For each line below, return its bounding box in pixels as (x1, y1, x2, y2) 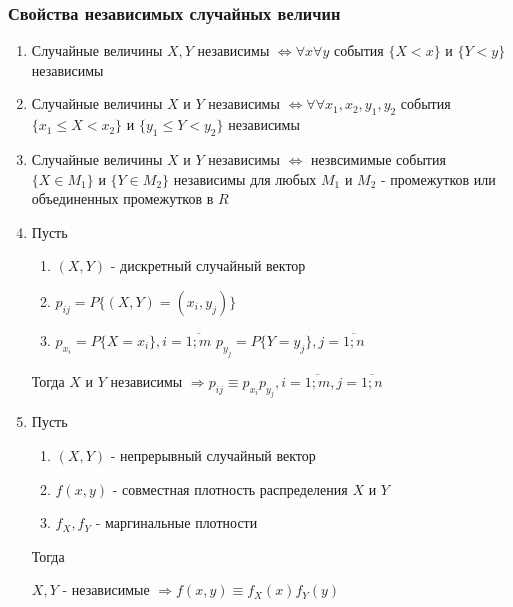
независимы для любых (173, 168, 317, 189)
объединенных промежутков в (31, 188, 214, 209)
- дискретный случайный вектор (110, 255, 306, 276)
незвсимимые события (310, 149, 446, 169)
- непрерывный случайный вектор (110, 445, 316, 466)
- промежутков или (381, 168, 496, 189)
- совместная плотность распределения (112, 478, 348, 499)
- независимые (62, 579, 150, 600)
